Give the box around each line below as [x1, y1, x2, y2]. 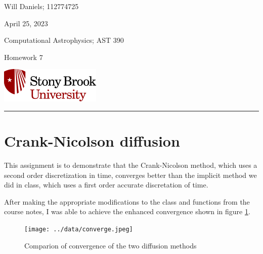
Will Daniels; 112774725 [4, 1, 79, 11]
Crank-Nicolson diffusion [4, 131, 180, 151]
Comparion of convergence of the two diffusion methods [24, 240, 197, 250]
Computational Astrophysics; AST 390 [4, 35, 124, 45]
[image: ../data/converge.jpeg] [24, 226, 133, 233]
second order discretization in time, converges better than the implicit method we [4, 169, 257, 180]
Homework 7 [4, 51, 43, 62]
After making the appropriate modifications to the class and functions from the [4, 196, 250, 207]
